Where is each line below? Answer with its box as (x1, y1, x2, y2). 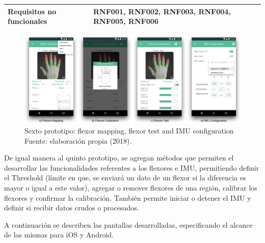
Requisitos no (8, 6, 57, 16)
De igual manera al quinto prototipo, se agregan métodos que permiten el (4, 152, 234, 163)
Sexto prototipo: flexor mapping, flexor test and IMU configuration (24, 125, 234, 136)
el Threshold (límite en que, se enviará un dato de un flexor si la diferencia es (4, 172, 246, 183)
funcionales (8, 16, 47, 26)
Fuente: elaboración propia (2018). (24, 135, 132, 146)
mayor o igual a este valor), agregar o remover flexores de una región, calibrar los (4, 182, 257, 193)
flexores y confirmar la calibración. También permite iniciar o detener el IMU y (4, 192, 251, 203)
